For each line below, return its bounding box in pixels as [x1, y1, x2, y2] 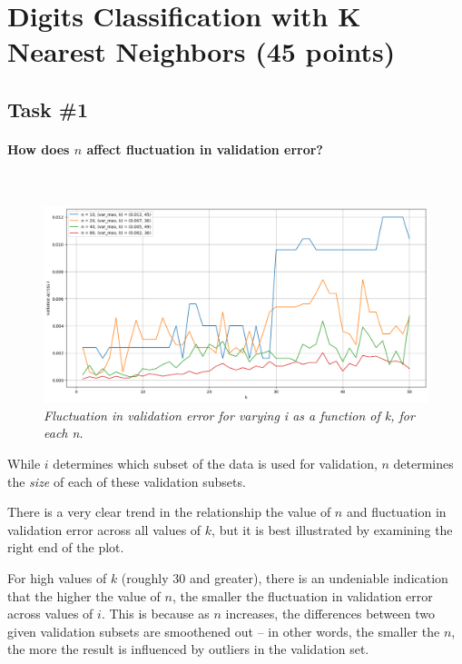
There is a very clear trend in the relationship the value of [7, 502, 331, 521]
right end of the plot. [7, 538, 124, 557]
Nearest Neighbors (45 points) [7, 33, 396, 70]
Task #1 [7, 94, 89, 123]
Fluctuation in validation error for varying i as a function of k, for [44, 405, 415, 424]
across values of [7, 604, 93, 623]
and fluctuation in [346, 502, 447, 521]
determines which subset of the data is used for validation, [53, 454, 378, 473]
